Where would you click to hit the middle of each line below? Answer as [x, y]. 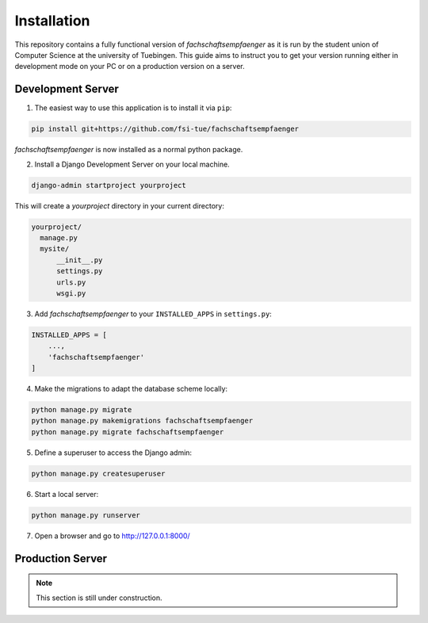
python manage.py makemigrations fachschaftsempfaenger [142, 421]
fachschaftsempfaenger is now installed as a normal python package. [129, 150]
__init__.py [80, 260]
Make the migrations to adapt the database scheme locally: [131, 389]
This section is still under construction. [99, 598]
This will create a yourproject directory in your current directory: [120, 205]
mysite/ [55, 249]
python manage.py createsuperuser [98, 473]
